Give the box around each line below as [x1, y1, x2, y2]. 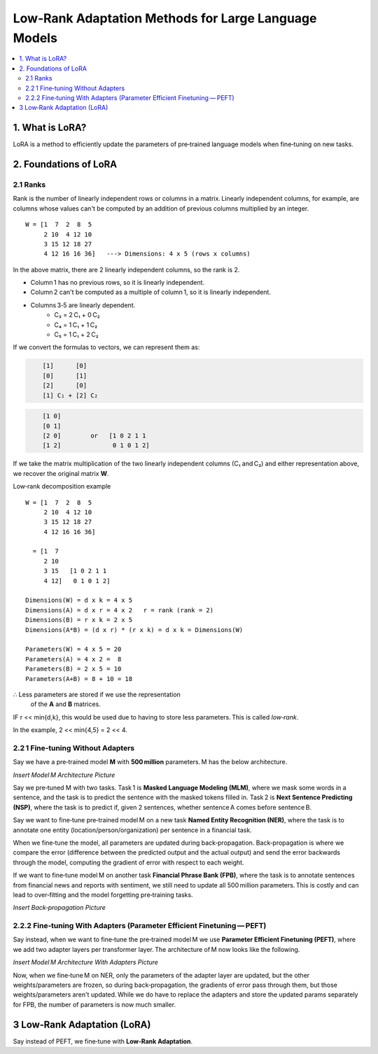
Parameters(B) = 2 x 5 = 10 [25, 665, 122, 673]
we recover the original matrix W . [13, 469, 109, 477]
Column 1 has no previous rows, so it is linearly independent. [30, 279, 205, 287]
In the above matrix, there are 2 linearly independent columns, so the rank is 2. [13, 265, 240, 274]
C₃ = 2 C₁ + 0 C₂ [54, 311, 101, 319]
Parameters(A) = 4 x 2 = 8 [25, 655, 122, 663]
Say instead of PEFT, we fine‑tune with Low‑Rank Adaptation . [13, 1037, 192, 1046]
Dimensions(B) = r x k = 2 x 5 [25, 616, 133, 624]
